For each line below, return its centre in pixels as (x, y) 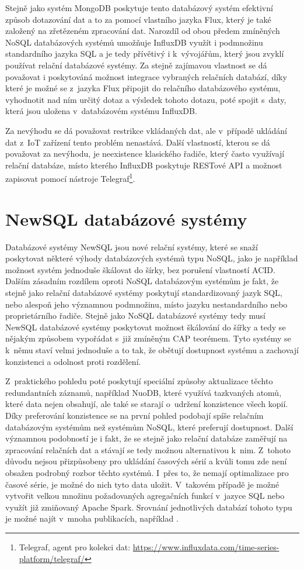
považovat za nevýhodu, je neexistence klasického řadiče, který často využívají (145, 154)
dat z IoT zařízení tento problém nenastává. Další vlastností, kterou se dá (138, 142)
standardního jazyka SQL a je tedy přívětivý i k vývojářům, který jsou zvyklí (145, 54)
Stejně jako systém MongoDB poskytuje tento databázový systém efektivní (139, 8)
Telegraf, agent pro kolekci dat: (75, 546)
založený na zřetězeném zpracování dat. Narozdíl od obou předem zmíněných (143, 31)
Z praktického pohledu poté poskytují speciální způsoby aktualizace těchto (139, 381)
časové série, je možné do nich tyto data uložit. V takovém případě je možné (142, 484)
